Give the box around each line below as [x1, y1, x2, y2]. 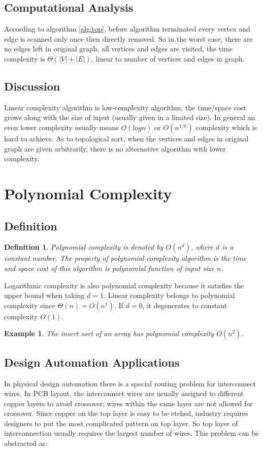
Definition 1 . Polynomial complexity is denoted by [4, 242, 163, 252]
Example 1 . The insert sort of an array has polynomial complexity [4, 328, 214, 339]
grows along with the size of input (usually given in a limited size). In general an [4, 112, 255, 123]
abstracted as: [4, 438, 47, 448]
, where [191, 242, 213, 252]
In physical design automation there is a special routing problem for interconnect [4, 378, 256, 388]
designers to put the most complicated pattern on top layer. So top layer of [4, 417, 238, 428]
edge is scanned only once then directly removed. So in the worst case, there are [4, 33, 253, 44]
